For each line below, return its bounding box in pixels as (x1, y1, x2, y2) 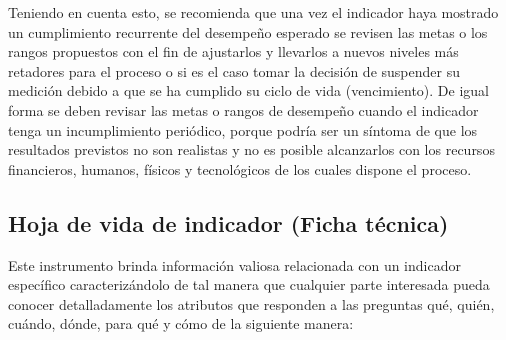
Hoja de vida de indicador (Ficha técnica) (8, 207, 449, 238)
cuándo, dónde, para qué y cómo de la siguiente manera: (8, 313, 354, 334)
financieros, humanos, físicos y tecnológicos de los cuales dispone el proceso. (8, 158, 472, 179)
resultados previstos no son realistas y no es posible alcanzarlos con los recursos (8, 139, 495, 160)
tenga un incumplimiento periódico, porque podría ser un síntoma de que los (8, 119, 478, 140)
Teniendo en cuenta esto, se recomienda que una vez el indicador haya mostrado (8, 2, 499, 22)
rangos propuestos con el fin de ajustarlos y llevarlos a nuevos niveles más (8, 41, 459, 62)
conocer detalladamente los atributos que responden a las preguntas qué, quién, (8, 293, 495, 314)
